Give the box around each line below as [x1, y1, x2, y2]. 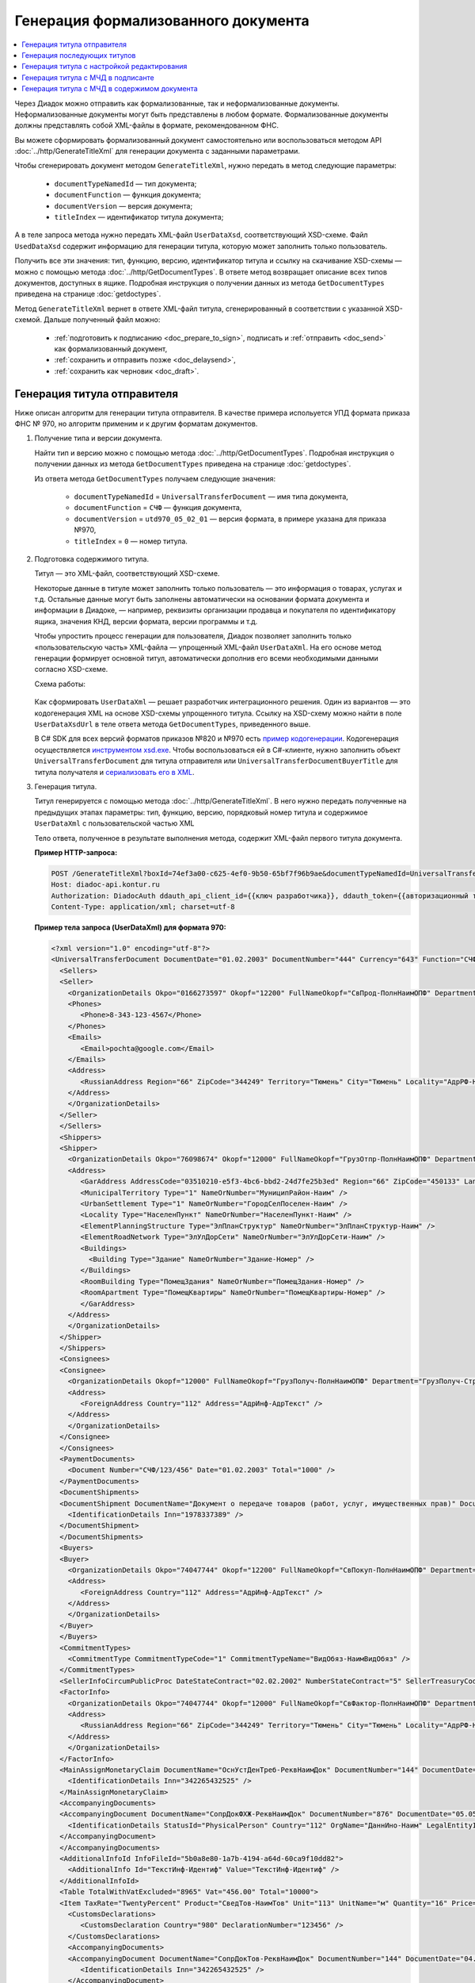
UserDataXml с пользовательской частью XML [34, 819, 195, 828]
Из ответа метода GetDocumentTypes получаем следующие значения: [34, 474, 276, 483]
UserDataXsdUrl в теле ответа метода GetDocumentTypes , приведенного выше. [34, 719, 311, 729]
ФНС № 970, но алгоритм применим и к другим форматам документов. [14, 419, 258, 428]
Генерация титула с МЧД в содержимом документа [21, 84, 198, 94]
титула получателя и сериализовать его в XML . [34, 767, 195, 777]
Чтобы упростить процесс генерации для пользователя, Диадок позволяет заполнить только [34, 631, 352, 641]
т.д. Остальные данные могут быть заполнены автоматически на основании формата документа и [34, 595, 370, 604]
